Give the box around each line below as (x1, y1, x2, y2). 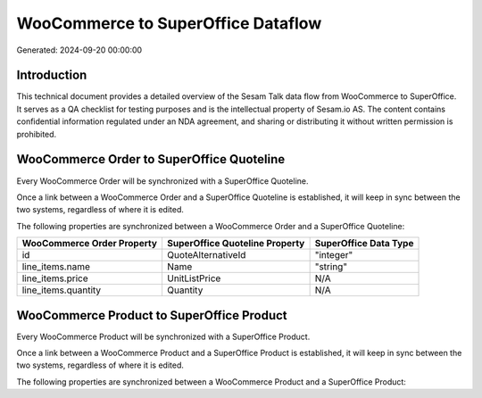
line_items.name (21, 261, 91, 273)
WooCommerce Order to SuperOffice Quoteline (16, 152, 286, 167)
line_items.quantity (21, 284, 102, 296)
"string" (314, 261, 348, 273)
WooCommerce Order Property (21, 237, 158, 250)
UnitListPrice (166, 272, 221, 285)
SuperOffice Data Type (314, 237, 414, 250)
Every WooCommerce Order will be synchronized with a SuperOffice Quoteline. (16, 175, 309, 187)
